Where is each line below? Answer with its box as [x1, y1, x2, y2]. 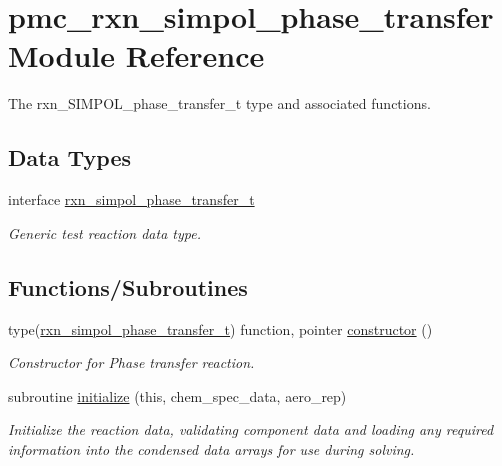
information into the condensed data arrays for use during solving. [8, 438, 415, 459]
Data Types [8, 142, 131, 173]
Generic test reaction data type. [8, 222, 201, 243]
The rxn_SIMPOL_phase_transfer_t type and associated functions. [8, 93, 431, 114]
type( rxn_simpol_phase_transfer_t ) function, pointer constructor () [8, 318, 433, 339]
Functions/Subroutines [8, 271, 248, 302]
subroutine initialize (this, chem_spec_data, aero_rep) [8, 385, 347, 406]
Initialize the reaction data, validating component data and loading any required [8, 419, 494, 440]
